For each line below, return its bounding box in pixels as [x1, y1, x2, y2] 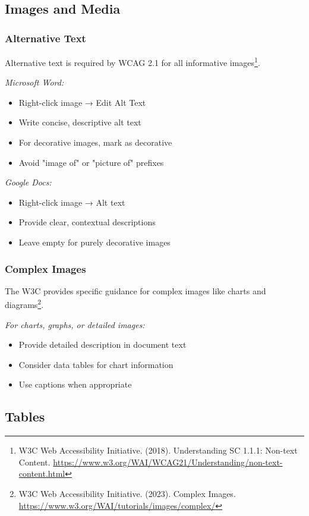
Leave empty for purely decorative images [18, 236, 171, 248]
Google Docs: [5, 176, 52, 188]
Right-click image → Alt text [18, 196, 125, 208]
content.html [18, 467, 65, 480]
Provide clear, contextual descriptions [18, 216, 156, 228]
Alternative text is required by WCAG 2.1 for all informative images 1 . [5, 55, 260, 68]
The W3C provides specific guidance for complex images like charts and [5, 284, 266, 297]
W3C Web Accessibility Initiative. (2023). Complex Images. [18, 487, 236, 500]
